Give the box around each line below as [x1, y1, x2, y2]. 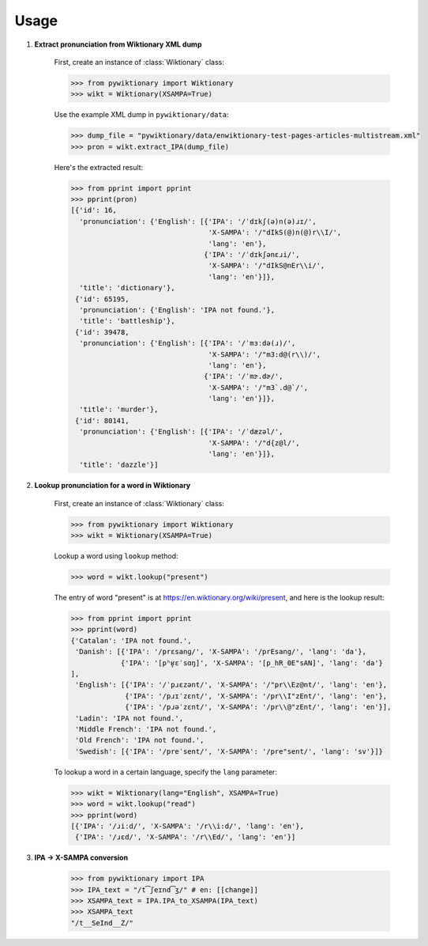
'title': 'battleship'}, [79, 316, 175, 326]
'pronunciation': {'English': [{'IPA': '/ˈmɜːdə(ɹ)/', [79, 339, 296, 348]
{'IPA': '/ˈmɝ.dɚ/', [204, 372, 283, 381]
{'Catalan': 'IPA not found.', [70, 636, 193, 645]
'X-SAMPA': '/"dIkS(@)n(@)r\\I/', [208, 228, 342, 237]
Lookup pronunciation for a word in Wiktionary [34, 481, 191, 490]
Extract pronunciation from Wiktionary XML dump [34, 40, 202, 49]
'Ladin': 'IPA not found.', [75, 713, 184, 723]
